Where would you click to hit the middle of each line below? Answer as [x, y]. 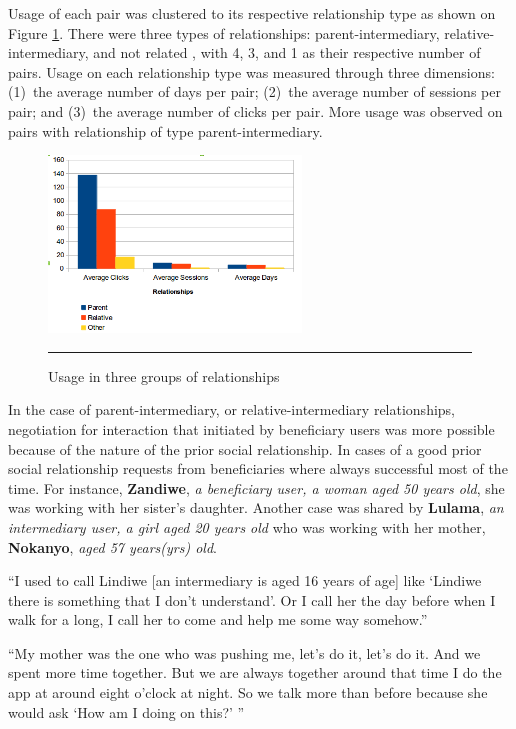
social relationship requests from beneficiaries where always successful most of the [258, 468]
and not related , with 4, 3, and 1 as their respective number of [287, 52]
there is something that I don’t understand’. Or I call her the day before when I [252, 599]
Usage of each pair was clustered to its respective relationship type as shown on [252, 13]
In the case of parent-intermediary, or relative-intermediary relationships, [232, 409]
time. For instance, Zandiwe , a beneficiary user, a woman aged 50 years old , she [256, 487]
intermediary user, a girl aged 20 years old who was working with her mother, [247, 526]
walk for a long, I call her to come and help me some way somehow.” [218, 619]
